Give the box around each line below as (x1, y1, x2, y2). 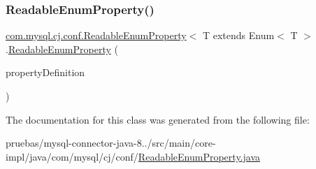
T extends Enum (202, 28, 275, 43)
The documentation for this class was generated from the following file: (6, 112, 310, 126)
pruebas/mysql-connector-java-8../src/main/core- (6, 135, 216, 150)
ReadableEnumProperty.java (138, 149, 261, 163)
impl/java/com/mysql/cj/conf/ (6, 149, 138, 163)
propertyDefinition (6, 65, 85, 80)
